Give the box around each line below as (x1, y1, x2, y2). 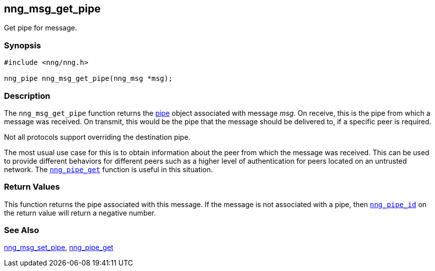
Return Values (4, 182, 60, 192)
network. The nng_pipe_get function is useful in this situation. (4, 165, 213, 174)
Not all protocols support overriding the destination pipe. (4, 132, 190, 141)
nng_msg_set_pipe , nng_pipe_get (4, 243, 113, 252)
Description (4, 90, 50, 101)
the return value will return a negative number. (4, 208, 156, 217)
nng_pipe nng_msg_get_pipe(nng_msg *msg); (4, 74, 173, 83)
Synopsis (4, 40, 41, 50)
